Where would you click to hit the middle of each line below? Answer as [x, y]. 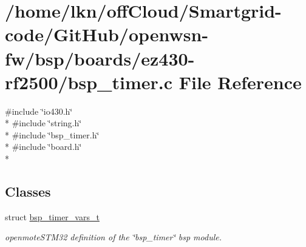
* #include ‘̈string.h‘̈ [43, 123]
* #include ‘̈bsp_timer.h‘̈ [52, 134]
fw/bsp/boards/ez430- [100, 58]
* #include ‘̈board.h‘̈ [43, 147]
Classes [28, 191]
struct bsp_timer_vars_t [52, 216]
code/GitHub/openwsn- [107, 34]
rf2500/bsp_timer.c [89, 82]
